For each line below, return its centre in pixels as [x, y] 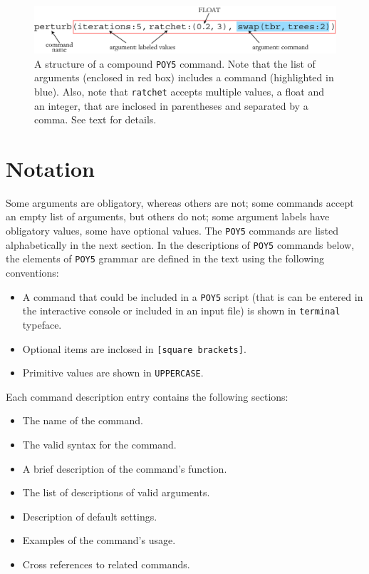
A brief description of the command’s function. [125, 468]
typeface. [42, 324]
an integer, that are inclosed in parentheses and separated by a [171, 105]
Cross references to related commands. [106, 564]
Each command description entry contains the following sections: [147, 396]
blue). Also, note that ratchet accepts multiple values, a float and [179, 91]
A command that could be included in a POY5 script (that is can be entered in [193, 296]
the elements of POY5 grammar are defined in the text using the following [165, 258]
